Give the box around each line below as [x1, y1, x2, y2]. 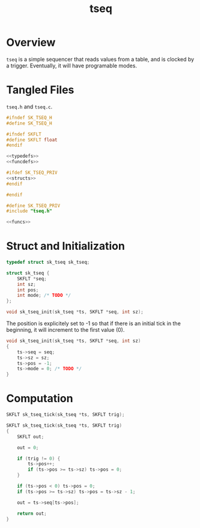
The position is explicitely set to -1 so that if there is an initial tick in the [6, 320, 181, 327]
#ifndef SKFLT [6, 131, 42, 137]
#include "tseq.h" [6, 208, 52, 214]
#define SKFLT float [6, 137, 58, 143]
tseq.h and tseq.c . [6, 103, 53, 110]
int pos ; [17, 287, 39, 293]
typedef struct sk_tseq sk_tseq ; [6, 259, 90, 266]
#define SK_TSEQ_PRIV [6, 202, 61, 209]
